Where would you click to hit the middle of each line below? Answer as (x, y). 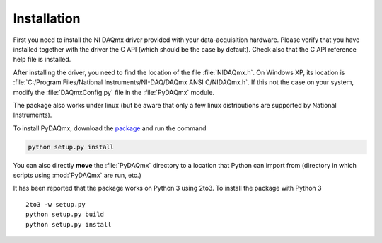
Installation (47, 18)
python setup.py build (65, 215)
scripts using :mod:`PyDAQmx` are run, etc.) (77, 175)
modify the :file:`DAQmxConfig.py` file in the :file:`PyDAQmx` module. (114, 92)
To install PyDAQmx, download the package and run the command (110, 128)
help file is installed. (42, 60)
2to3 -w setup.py (56, 204)
